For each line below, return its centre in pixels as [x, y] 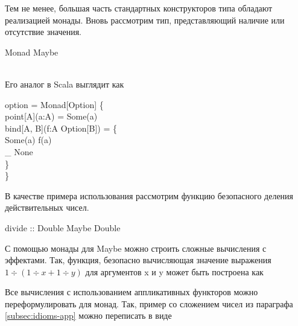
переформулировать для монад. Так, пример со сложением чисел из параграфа [149, 303]
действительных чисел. [47, 207]
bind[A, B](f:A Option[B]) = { [61, 128]
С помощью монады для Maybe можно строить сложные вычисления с [136, 248]
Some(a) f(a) [28, 140]
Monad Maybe [32, 52]
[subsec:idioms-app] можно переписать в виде [88, 315]
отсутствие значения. [43, 32]
